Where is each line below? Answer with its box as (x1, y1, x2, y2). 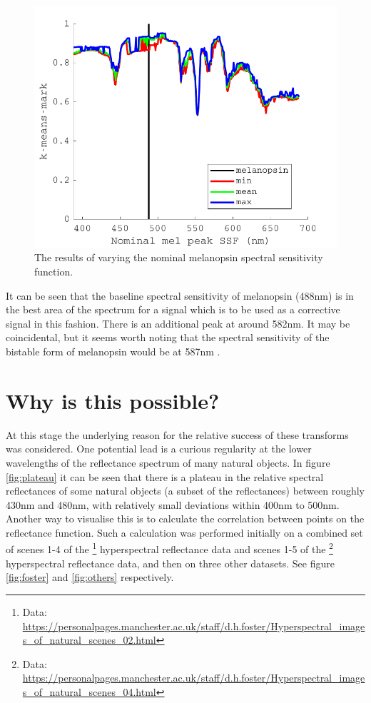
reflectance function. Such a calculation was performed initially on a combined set (6, 525, 363, 540)
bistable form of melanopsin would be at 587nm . (6, 344, 220, 359)
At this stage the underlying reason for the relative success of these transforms (6, 427, 349, 442)
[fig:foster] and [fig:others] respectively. (6, 570, 174, 585)
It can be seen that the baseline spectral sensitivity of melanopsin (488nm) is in (6, 288, 354, 303)
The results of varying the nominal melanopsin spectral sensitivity (34, 250, 323, 265)
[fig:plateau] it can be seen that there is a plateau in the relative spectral (6, 469, 324, 484)
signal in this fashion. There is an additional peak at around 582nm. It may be (6, 315, 350, 330)
